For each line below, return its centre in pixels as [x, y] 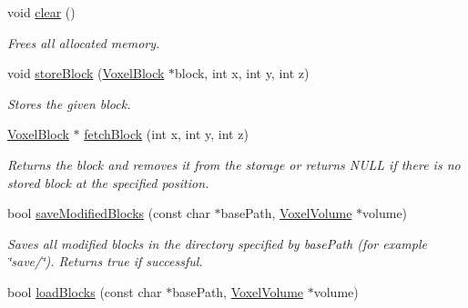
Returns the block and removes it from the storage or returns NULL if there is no [234, 164]
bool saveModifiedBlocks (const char [109, 213]
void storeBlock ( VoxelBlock [86, 73]
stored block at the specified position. [108, 182]
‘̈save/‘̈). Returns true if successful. [105, 261]
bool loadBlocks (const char [85, 291]
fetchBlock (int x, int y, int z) [166, 134]
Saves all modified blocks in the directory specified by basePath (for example [217, 243]
